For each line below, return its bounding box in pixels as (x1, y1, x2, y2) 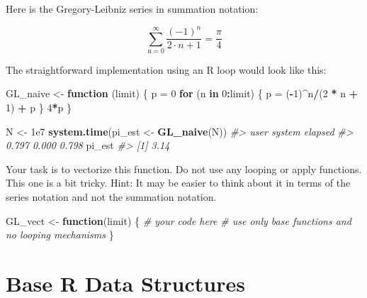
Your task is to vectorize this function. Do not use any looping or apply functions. (6, 161, 362, 176)
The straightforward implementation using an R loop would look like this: (6, 62, 327, 77)
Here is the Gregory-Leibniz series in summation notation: (6, 1, 259, 16)
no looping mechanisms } (6, 227, 114, 242)
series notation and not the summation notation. (6, 189, 217, 204)
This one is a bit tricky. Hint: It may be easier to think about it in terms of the (6, 175, 351, 190)
